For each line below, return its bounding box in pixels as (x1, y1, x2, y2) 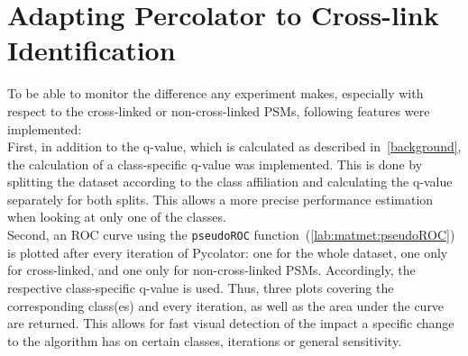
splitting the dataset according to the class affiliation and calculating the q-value (7, 172, 453, 191)
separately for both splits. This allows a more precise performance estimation (7, 189, 434, 208)
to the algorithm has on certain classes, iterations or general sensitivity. (7, 331, 402, 350)
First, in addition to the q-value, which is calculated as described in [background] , (7, 137, 462, 156)
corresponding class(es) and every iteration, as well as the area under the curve (7, 296, 445, 315)
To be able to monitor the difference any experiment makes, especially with (7, 84, 424, 103)
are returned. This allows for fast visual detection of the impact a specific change (7, 314, 454, 333)
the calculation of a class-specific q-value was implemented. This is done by (7, 154, 423, 173)
